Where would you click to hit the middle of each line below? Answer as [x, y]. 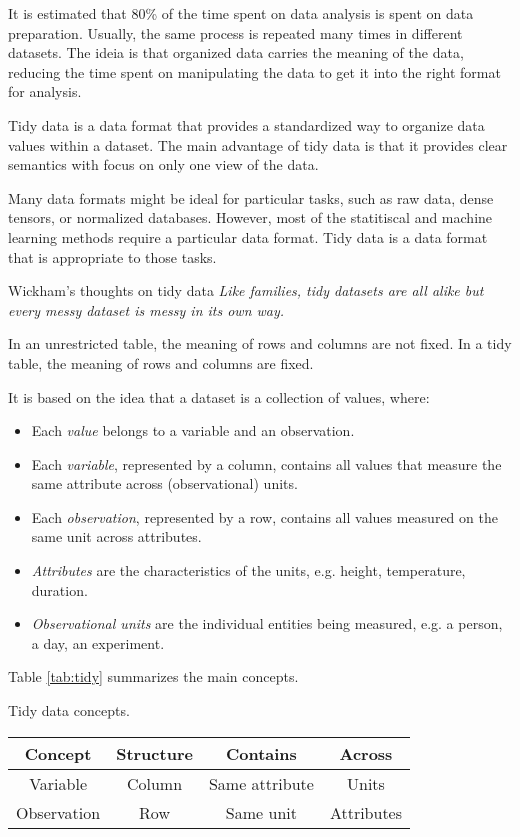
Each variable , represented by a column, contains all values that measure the [266, 463]
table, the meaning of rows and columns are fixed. [161, 362]
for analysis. [45, 91]
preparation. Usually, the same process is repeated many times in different [235, 32]
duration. [59, 589]
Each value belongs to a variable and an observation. [193, 430]
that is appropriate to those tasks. [112, 256]
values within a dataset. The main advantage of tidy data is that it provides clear [258, 144]
